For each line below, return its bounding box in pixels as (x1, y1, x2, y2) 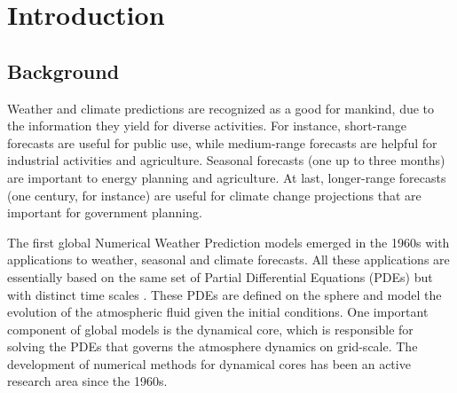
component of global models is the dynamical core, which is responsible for (7, 319, 414, 338)
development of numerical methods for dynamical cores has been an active (7, 354, 411, 373)
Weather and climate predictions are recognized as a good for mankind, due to (7, 98, 435, 117)
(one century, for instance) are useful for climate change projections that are (7, 185, 422, 204)
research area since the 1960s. (7, 372, 168, 390)
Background (7, 57, 120, 84)
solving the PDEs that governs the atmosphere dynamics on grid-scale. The (7, 337, 418, 356)
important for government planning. (7, 203, 202, 222)
